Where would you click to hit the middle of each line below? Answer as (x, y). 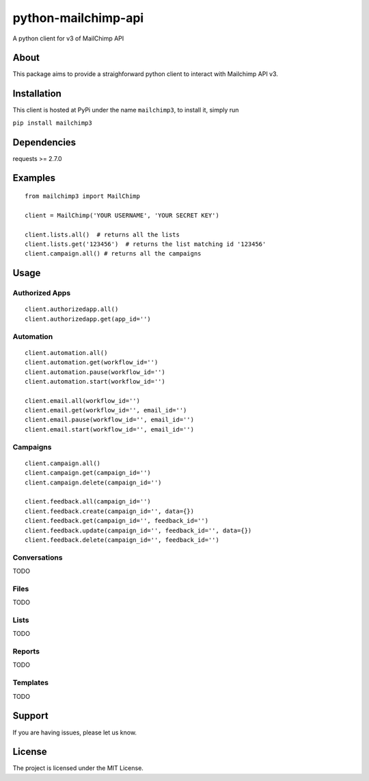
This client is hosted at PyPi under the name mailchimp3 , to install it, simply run (126, 110)
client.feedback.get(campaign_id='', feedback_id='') (117, 521)
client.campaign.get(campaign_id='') (88, 473)
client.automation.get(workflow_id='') (92, 362)
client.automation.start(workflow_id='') (95, 381)
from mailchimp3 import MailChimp (82, 196)
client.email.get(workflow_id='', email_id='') (106, 410)
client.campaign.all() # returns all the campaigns (113, 254)
